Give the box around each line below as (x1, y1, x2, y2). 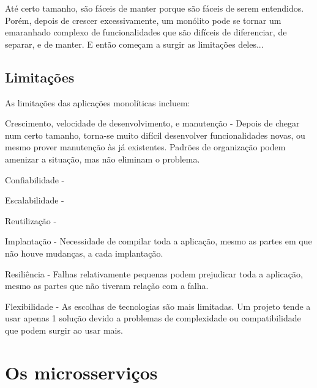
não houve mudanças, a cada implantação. (5, 246, 163, 259)
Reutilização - (5, 214, 57, 227)
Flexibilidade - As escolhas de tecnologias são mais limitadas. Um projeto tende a (5, 299, 311, 312)
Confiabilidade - (5, 173, 65, 186)
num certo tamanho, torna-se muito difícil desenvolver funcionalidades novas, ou (5, 128, 305, 141)
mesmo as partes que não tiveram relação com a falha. (5, 279, 209, 292)
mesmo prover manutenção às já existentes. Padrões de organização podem (5, 141, 286, 153)
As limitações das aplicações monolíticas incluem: (5, 96, 190, 109)
